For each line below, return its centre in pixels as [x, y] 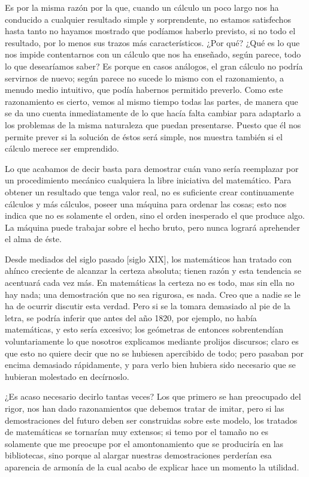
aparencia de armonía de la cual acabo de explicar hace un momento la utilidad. [152, 467]
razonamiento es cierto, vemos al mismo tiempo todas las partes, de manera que [152, 101]
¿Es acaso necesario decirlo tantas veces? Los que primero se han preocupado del [153, 396]
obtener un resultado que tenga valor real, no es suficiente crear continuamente [149, 191]
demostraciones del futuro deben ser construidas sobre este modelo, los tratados [151, 420]
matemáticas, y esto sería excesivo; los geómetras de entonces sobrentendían [144, 329]
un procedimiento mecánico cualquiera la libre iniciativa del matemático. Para [148, 180]
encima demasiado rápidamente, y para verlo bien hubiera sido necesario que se [150, 365]
